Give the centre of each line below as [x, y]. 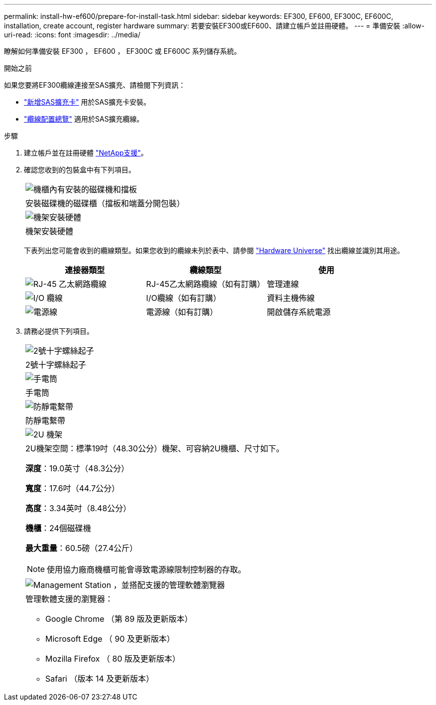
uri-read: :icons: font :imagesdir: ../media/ [72, 35]
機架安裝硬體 [50, 231]
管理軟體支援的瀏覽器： [69, 599]
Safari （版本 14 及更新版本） [100, 679]
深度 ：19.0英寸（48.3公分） [77, 468]
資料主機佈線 [291, 298]
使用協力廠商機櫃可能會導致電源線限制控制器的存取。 [147, 569]
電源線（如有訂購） [182, 312]
